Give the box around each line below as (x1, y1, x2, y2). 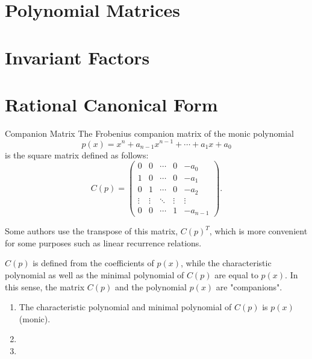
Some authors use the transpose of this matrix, (5, 225, 178, 237)
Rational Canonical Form (5, 92, 218, 116)
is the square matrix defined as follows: (5, 148, 149, 161)
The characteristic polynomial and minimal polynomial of (19, 301, 232, 313)
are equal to (214, 268, 258, 281)
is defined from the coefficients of (33, 257, 154, 269)
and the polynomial (114, 280, 187, 293)
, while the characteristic (181, 257, 272, 269)
